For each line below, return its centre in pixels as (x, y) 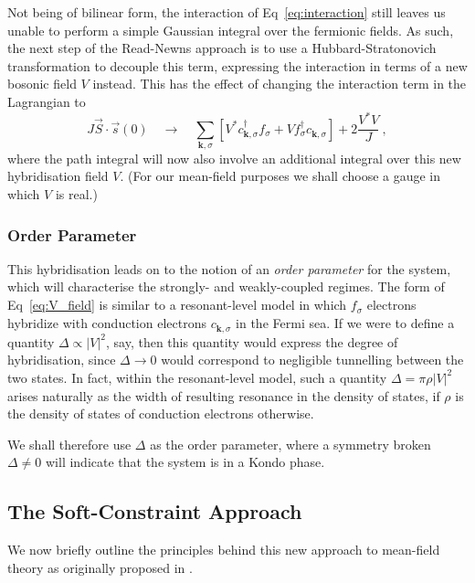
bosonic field (42, 84)
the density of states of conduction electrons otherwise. (161, 413)
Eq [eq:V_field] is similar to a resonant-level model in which (177, 305)
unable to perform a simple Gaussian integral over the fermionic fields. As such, (231, 30)
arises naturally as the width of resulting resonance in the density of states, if (224, 395)
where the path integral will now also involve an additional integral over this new (234, 158)
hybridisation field (58, 176)
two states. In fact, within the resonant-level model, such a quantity (197, 377)
